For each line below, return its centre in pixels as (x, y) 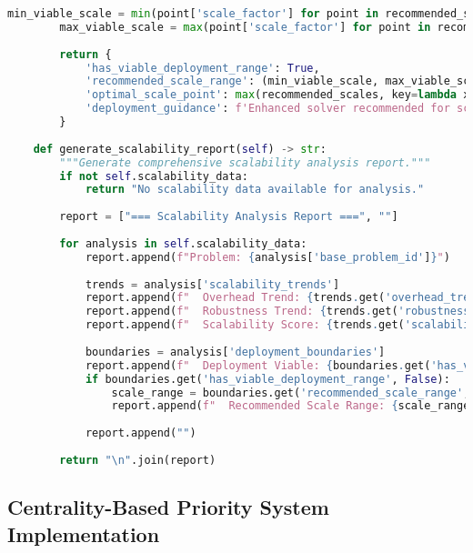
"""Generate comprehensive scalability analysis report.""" (245, 162)
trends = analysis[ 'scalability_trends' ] (212, 284)
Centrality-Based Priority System (168, 507)
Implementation (84, 533)
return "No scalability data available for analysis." (255, 190)
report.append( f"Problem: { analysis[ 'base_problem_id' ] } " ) (267, 257)
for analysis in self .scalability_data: (183, 243)
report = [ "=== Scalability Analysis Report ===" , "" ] (229, 217)
